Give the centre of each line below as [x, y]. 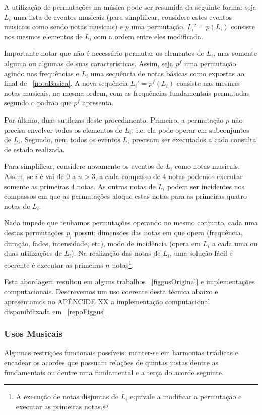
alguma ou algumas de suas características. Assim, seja [89, 63]
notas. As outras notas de [116, 186]
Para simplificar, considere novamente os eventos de [84, 166]
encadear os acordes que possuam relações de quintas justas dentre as [111, 362]
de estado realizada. [35, 149]
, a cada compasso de [127, 176]
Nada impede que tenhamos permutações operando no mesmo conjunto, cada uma [131, 223]
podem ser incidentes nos [206, 186]
